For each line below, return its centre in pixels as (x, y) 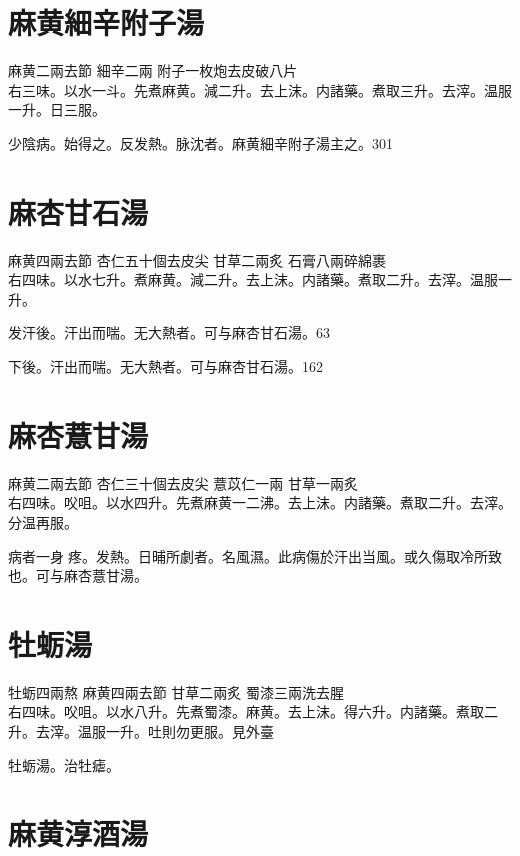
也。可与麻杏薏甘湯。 (78, 575)
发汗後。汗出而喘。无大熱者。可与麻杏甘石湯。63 (169, 332)
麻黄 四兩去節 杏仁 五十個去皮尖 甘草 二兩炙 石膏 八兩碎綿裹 (197, 259)
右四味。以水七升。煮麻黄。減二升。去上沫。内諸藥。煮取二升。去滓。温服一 (260, 279)
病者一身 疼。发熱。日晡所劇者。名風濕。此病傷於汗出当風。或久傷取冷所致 (255, 555)
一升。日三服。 (57, 109)
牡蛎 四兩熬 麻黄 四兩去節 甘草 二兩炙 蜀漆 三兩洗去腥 (176, 691)
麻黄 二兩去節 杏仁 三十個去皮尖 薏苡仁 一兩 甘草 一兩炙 (183, 482)
